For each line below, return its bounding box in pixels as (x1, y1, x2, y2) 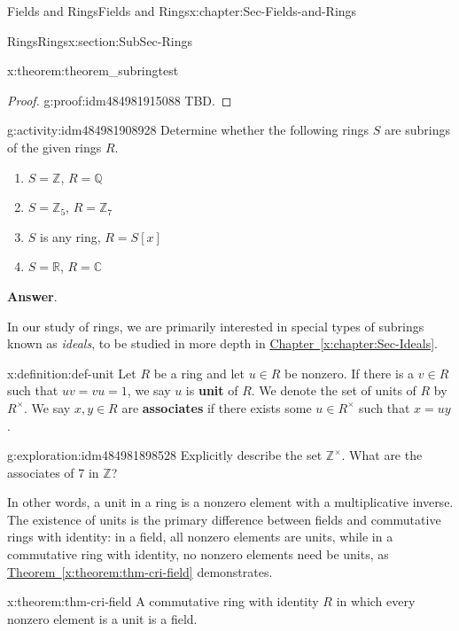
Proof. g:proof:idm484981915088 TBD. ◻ (7, 90, 232, 109)
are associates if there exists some (121, 398, 312, 417)
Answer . (7, 286, 58, 305)
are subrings (384, 121, 451, 139)
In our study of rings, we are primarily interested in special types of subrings (7, 316, 424, 335)
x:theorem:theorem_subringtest (7, 61, 179, 80)
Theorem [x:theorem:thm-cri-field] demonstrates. (7, 562, 273, 580)
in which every (336, 592, 416, 611)
